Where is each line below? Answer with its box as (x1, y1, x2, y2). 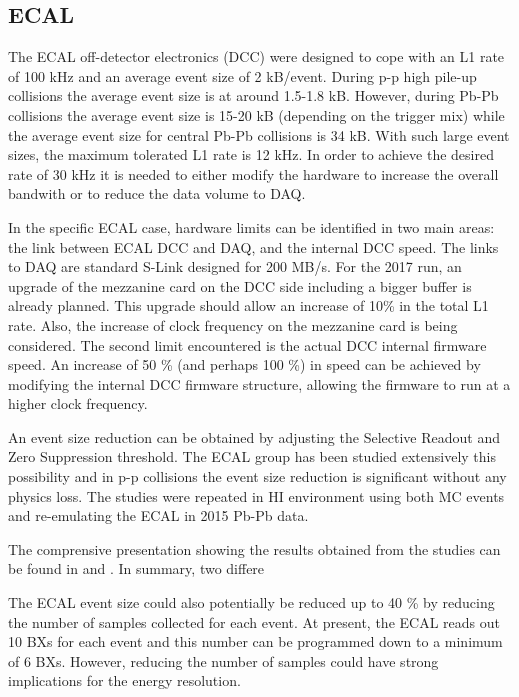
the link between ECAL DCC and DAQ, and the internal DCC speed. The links (8, 236, 499, 257)
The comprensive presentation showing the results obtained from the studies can (8, 538, 501, 559)
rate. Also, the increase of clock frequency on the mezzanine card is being (8, 314, 458, 335)
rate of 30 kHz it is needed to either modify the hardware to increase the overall (8, 163, 499, 184)
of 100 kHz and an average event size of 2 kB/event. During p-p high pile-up (8, 65, 477, 86)
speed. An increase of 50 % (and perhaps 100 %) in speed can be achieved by (8, 354, 481, 375)
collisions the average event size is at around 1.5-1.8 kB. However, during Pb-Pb (8, 85, 499, 106)
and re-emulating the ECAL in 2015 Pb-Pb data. (8, 505, 309, 526)
